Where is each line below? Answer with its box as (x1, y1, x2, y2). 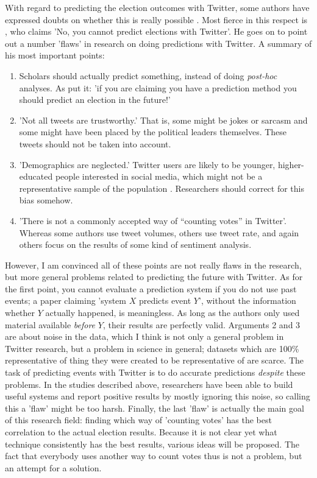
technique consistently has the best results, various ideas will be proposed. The (5, 437, 300, 450)
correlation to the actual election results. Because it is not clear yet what (5, 426, 277, 438)
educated (19, 170, 53, 183)
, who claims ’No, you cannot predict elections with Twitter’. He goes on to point (5, 25, 308, 38)
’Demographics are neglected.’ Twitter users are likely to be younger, (19, 158, 276, 170)
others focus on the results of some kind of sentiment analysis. (19, 238, 252, 251)
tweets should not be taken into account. (19, 137, 171, 150)
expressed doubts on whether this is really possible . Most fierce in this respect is (5, 13, 308, 26)
